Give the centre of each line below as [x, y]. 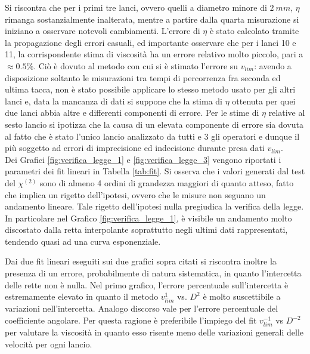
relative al [287, 113]
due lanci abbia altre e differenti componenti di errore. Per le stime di [132, 113]
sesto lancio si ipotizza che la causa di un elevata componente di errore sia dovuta [154, 124]
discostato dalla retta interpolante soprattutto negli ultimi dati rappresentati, [146, 230]
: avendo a [273, 65]
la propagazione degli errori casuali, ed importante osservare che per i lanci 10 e [151, 42]
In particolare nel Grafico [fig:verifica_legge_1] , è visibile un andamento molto [148, 218]
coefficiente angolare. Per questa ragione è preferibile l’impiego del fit [131, 320]
